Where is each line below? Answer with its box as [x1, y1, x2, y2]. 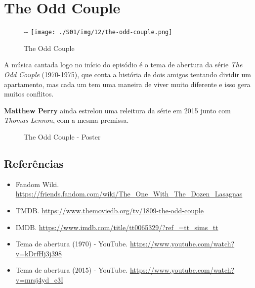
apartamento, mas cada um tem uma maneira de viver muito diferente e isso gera [4, 79, 251, 89]
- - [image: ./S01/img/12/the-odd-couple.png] [24, 26, 172, 37]
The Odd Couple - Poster [24, 131, 101, 142]
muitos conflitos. [4, 89, 54, 99]
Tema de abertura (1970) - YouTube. [15, 239, 128, 249]
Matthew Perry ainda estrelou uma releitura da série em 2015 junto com [4, 105, 231, 115]
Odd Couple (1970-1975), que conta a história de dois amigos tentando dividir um [4, 69, 252, 79]
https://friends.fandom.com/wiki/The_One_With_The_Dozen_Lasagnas [15, 189, 243, 199]
